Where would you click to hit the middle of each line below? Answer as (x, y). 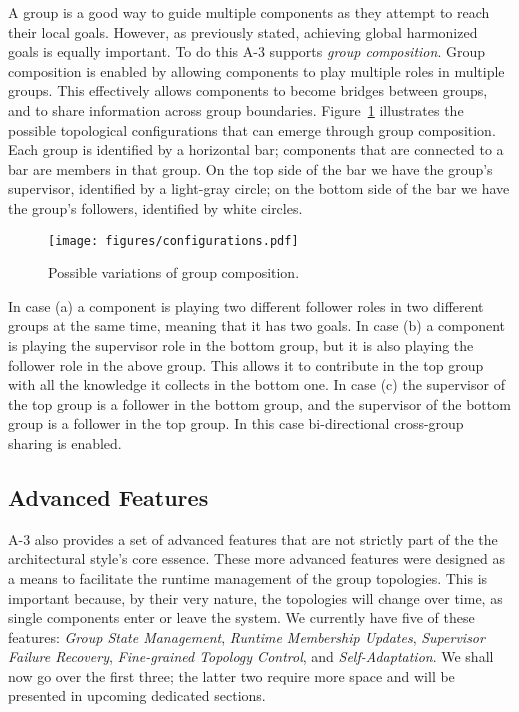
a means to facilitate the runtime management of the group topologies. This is (248, 577)
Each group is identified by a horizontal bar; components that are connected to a (256, 149)
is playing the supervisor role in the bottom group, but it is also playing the (241, 344)
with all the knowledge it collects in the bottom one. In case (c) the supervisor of (256, 384)
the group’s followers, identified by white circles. (155, 207)
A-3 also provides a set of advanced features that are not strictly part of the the (253, 538)
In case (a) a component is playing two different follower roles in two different (246, 305)
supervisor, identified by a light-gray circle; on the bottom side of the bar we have (259, 188)
